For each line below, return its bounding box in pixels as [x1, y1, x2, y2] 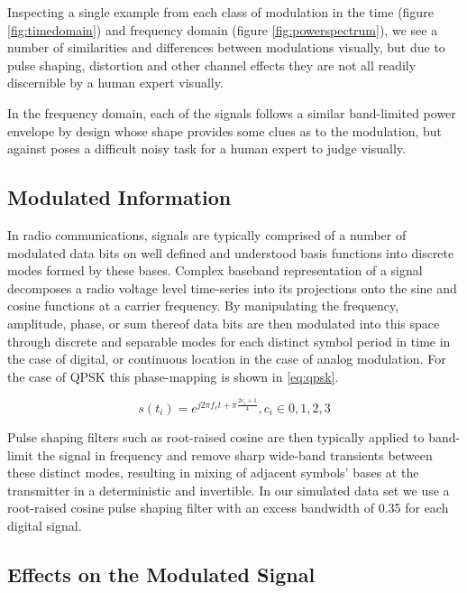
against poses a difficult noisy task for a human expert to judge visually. [7, 139, 406, 158]
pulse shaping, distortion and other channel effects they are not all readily [7, 55, 417, 74]
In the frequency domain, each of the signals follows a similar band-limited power [7, 103, 456, 122]
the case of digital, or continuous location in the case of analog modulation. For [7, 349, 446, 368]
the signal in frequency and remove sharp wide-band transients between [37, 445, 433, 464]
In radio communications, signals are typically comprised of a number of [7, 225, 407, 244]
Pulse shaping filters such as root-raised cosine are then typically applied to [7, 427, 425, 446]
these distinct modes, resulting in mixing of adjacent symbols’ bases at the [7, 463, 419, 482]
